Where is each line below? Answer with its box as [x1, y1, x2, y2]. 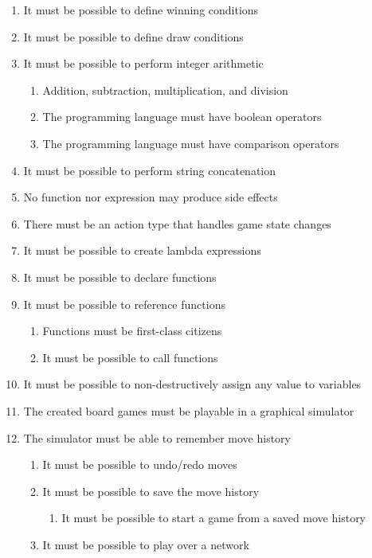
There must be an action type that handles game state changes [23, 215, 331, 232]
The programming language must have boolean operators [42, 108, 322, 125]
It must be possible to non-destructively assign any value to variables [23, 376, 362, 392]
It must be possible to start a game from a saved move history [61, 509, 366, 526]
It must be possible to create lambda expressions [23, 242, 261, 259]
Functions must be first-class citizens [42, 322, 222, 339]
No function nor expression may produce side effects [23, 189, 278, 205]
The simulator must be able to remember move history [23, 429, 291, 446]
